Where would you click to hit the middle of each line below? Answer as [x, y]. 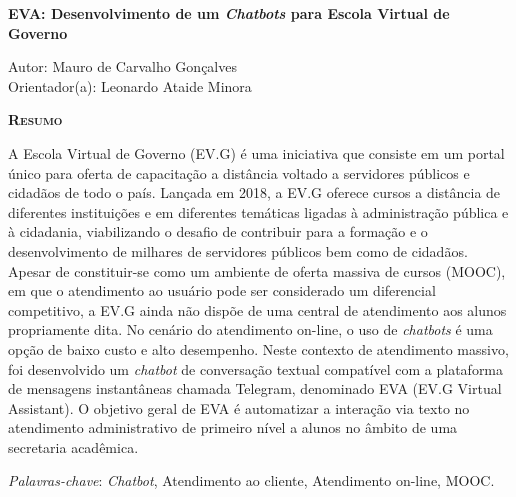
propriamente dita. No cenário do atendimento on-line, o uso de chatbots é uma [250, 329]
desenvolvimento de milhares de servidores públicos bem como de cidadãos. [238, 250]
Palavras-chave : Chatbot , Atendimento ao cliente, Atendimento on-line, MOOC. [251, 480]
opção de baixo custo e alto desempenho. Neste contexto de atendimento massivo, [258, 348]
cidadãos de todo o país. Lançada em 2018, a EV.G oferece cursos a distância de [254, 192]
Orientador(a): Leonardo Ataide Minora [130, 85]
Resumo [35, 119]
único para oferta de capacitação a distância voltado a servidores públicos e [239, 172]
